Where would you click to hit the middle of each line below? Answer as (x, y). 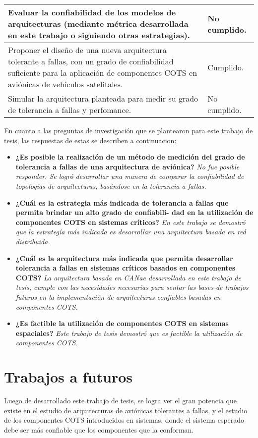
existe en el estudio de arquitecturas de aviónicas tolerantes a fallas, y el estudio (126, 410)
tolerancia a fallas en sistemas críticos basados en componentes (126, 268)
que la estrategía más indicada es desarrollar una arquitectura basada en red (131, 232)
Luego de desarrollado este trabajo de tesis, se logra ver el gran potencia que (120, 400)
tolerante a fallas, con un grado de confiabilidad (91, 61)
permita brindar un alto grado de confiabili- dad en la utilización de (134, 212)
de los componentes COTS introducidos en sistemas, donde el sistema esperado (124, 420)
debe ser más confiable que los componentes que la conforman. (99, 429)
